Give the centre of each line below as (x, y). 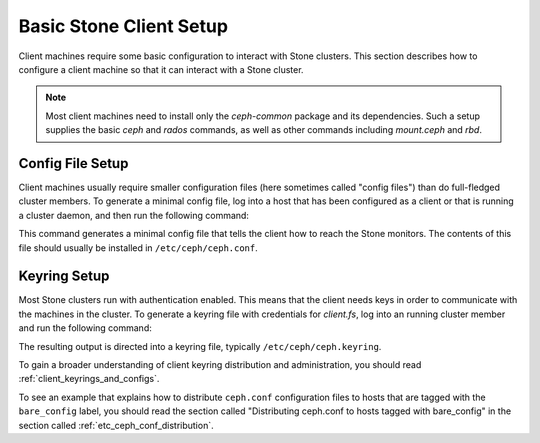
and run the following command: (85, 328)
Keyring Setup (64, 276)
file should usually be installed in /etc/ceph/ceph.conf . (138, 247)
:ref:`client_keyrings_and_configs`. (89, 379)
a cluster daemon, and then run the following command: (134, 215)
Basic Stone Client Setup (123, 26)
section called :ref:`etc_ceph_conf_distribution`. (116, 425)
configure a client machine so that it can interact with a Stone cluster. (161, 69)
